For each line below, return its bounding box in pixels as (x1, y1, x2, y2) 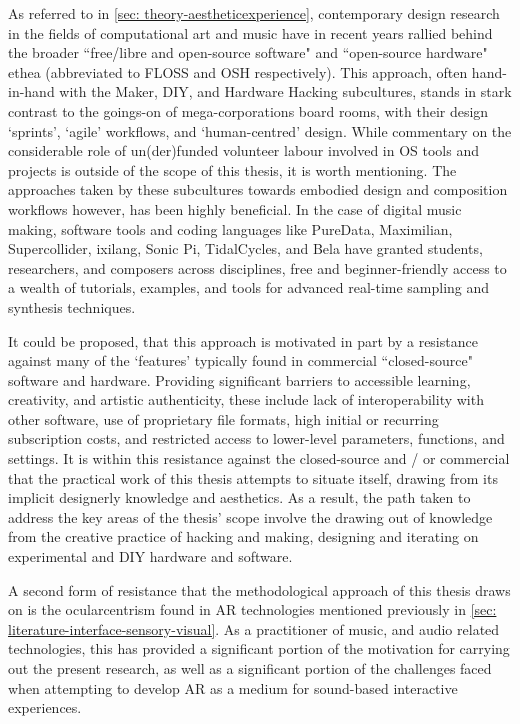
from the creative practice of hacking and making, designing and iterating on (8, 526, 479, 547)
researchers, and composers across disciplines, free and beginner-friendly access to (8, 257, 507, 278)
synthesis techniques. (8, 296, 136, 317)
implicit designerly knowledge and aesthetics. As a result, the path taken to (8, 487, 471, 508)
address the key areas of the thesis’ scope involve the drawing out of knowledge (8, 506, 493, 527)
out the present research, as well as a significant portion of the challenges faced (8, 658, 492, 678)
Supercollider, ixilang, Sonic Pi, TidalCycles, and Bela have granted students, (8, 238, 483, 259)
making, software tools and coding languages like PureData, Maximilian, (8, 218, 453, 239)
